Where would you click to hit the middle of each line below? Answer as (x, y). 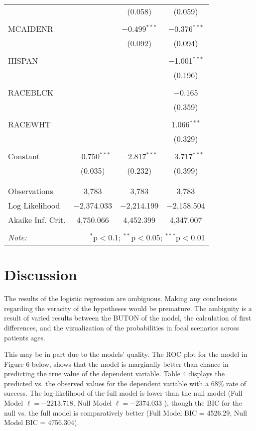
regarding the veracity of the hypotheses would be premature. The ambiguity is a (128, 308)
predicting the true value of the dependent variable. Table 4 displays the (114, 374)
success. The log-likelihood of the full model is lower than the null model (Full (123, 393)
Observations (31, 191)
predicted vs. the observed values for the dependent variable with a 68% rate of (125, 383)
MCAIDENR (31, 29)
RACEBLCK (31, 92)
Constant (24, 156)
